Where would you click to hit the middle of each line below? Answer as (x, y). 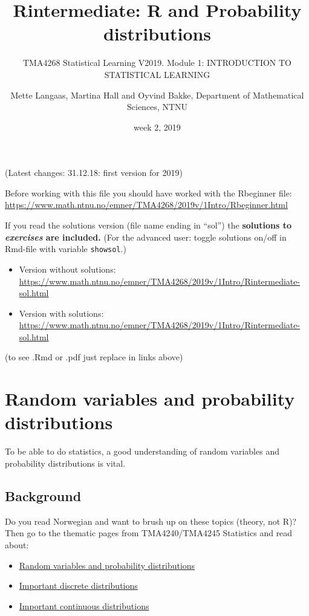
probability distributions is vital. (65, 463)
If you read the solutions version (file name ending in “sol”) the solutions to (148, 225)
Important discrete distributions (78, 585)
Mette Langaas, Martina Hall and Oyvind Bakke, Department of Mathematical (157, 95)
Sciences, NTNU (157, 107)
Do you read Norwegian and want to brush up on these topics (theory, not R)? (151, 521)
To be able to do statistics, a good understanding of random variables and (142, 451)
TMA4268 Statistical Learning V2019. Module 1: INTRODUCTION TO (157, 63)
